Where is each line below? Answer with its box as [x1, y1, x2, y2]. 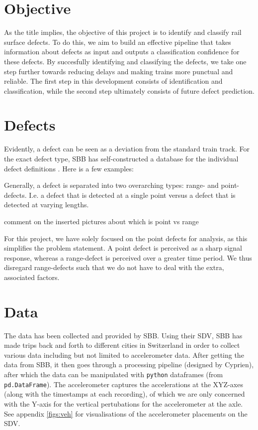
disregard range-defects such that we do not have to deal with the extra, [4, 262, 224, 273]
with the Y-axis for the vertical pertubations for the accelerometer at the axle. [4, 398, 243, 409]
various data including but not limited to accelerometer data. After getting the [4, 349, 244, 360]
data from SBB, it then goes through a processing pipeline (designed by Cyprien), [4, 359, 254, 370]
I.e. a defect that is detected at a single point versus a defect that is [29, 189, 236, 200]
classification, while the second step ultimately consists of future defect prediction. [4, 85, 255, 96]
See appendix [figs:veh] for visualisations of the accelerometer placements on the [4, 408, 248, 419]
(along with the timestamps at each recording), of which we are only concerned [4, 389, 245, 399]
